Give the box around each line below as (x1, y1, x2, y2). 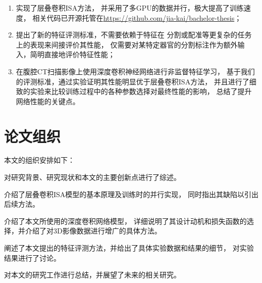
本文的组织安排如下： (4, 155, 75, 165)
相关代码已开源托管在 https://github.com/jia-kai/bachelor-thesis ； (32, 12, 242, 23)
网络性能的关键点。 (16, 96, 80, 106)
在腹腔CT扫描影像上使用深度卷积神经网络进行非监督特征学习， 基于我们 (16, 66, 255, 76)
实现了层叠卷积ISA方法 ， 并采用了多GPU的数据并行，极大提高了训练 (16, 3, 244, 13)
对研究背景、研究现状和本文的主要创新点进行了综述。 (4, 172, 181, 182)
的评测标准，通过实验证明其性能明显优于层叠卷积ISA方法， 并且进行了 (16, 76, 249, 86)
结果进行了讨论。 (4, 252, 61, 263)
